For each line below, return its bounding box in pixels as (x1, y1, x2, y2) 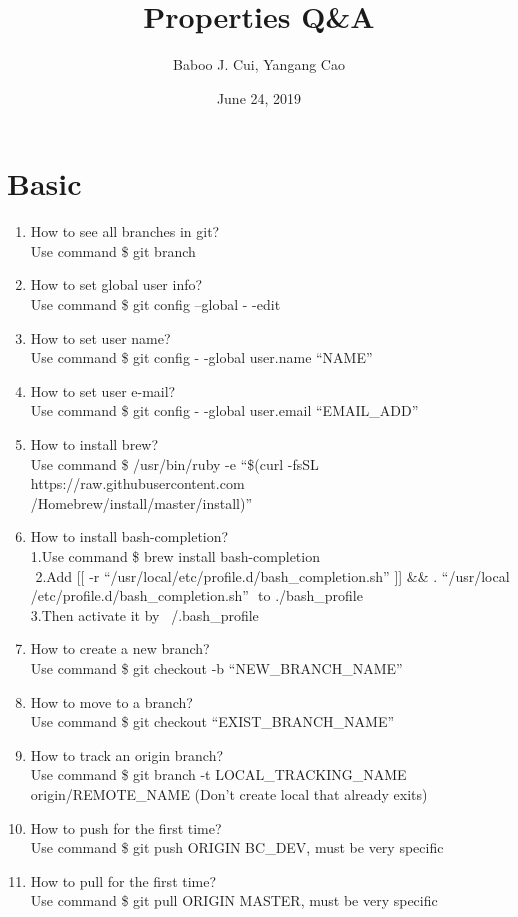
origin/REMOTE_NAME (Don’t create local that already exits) (30, 783, 428, 804)
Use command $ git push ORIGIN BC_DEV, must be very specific (30, 837, 444, 858)
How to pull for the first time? (30, 870, 217, 891)
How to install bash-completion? (30, 526, 229, 547)
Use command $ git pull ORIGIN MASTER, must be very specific (30, 890, 438, 911)
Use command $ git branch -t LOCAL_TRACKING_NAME (30, 764, 407, 785)
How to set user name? (30, 327, 171, 348)
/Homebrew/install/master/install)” (30, 492, 252, 513)
